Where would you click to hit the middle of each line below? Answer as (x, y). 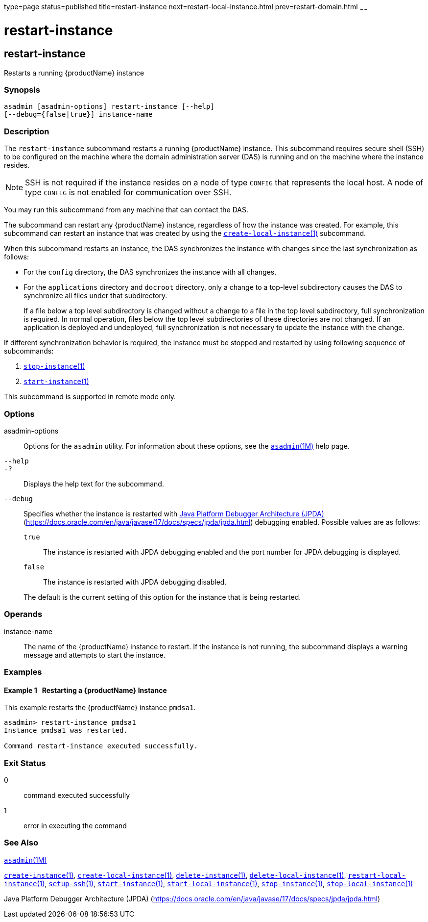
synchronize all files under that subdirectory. (95, 296)
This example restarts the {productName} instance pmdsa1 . (100, 708)
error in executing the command (75, 826)
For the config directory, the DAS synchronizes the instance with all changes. (150, 272)
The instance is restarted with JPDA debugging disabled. (135, 582)
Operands (23, 614)
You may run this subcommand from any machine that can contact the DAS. (126, 210)
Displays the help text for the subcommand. (94, 484)
